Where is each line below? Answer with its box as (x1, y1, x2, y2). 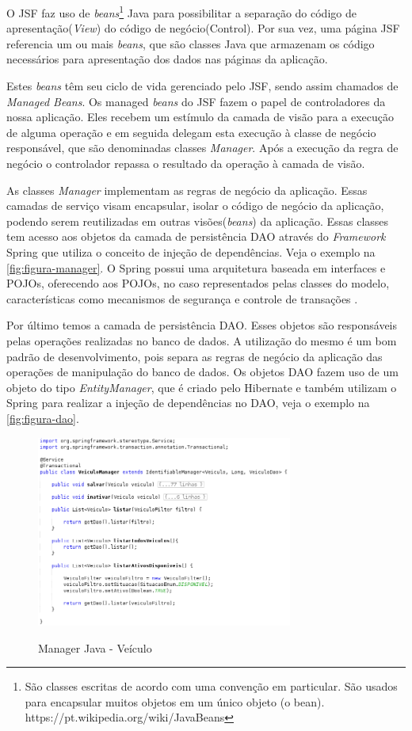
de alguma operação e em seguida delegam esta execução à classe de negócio (6, 124, 376, 140)
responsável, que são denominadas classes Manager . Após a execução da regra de (6, 139, 399, 156)
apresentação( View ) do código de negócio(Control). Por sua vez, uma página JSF (6, 20, 400, 36)
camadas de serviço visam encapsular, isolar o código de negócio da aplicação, (6, 197, 384, 214)
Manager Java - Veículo (38, 639, 152, 656)
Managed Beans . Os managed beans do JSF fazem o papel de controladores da (6, 93, 386, 109)
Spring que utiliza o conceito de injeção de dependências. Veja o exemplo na (6, 243, 376, 260)
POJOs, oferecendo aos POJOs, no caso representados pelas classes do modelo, (6, 275, 390, 291)
